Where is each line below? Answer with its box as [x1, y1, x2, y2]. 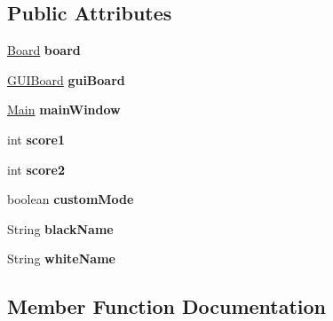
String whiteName [7, 249, 115, 268]
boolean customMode [7, 190, 134, 208]
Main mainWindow [7, 100, 121, 119]
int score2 [7, 160, 66, 178]
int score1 [7, 129, 66, 148]
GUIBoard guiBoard [7, 70, 125, 89]
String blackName [7, 219, 114, 238]
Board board [7, 41, 81, 59]
